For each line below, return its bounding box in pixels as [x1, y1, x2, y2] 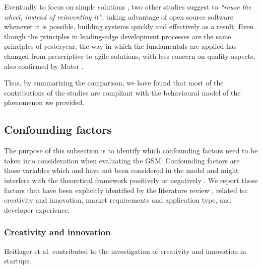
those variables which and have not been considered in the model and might [4, 165, 239, 175]
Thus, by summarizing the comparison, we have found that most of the [4, 77, 224, 88]
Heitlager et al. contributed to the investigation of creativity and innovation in [4, 245, 246, 256]
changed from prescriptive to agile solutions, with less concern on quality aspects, [4, 50, 255, 61]
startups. [4, 255, 31, 266]
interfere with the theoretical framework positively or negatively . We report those [4, 174, 258, 185]
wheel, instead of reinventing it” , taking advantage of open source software [4, 11, 233, 22]
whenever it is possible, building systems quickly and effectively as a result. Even [4, 21, 254, 32]
